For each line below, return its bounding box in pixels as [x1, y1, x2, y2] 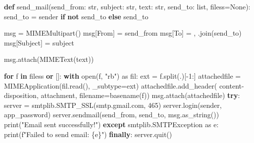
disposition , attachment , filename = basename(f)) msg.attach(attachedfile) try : [4, 90, 240, 100]
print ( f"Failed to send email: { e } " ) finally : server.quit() [4, 129, 172, 139]
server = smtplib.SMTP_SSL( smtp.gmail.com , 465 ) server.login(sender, [4, 99, 222, 110]
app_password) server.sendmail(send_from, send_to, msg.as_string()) [4, 109, 219, 120]
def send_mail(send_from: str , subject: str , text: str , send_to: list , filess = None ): [4, 1, 251, 11]
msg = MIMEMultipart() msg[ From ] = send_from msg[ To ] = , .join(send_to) [4, 28, 242, 38]
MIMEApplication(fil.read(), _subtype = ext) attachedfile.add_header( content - [4, 80, 244, 91]
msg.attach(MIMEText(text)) [4, 54, 94, 64]
